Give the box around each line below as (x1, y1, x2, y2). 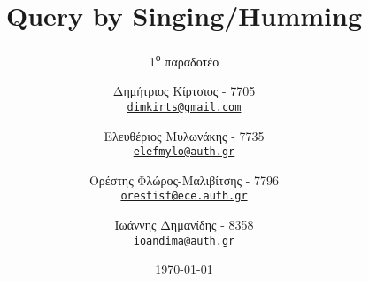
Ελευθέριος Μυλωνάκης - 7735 (104, 126, 265, 144)
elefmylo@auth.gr (133, 145, 235, 159)
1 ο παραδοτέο (149, 50, 219, 70)
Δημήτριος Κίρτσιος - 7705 (112, 82, 256, 100)
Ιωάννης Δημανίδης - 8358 (114, 215, 254, 234)
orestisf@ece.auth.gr (120, 190, 248, 203)
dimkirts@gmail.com (127, 100, 242, 113)
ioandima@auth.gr (133, 234, 235, 247)
